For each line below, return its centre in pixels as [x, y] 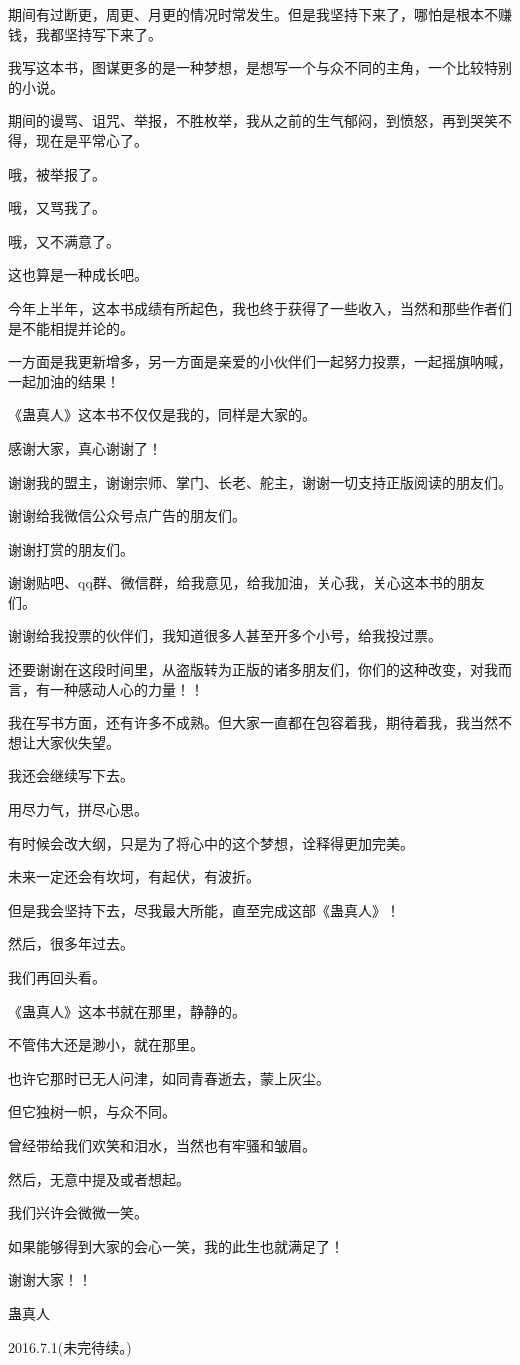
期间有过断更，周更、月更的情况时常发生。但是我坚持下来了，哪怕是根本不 [253, 14]
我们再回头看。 [57, 977]
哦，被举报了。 [57, 173]
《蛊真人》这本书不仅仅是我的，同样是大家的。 [162, 414]
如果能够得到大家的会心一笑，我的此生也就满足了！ [176, 1245]
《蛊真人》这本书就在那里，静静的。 [127, 1010]
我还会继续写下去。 [71, 775]
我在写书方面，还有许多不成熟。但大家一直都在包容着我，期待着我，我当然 [253, 722]
